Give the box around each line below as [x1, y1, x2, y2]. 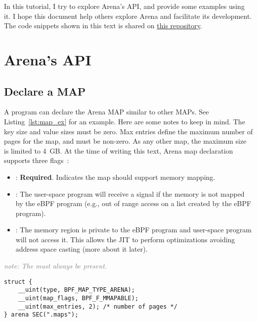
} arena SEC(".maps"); [4, 311, 79, 319]
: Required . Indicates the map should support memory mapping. [15, 171, 215, 182]
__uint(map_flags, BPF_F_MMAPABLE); [18, 294, 139, 302]
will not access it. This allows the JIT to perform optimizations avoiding [15, 234, 235, 244]
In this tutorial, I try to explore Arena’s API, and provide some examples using [4, 1, 245, 11]
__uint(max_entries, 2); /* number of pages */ [18, 303, 177, 310]
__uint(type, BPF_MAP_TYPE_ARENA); [18, 286, 135, 294]
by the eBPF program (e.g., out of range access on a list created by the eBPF [15, 198, 252, 209]
